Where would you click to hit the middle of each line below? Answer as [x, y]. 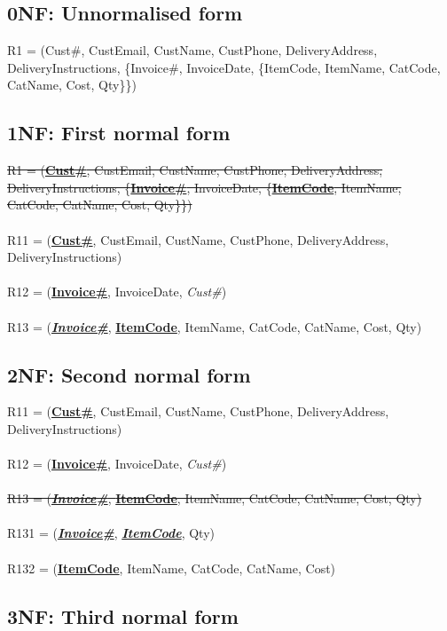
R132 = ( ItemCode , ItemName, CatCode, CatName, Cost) [172, 568]
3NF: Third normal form [123, 615]
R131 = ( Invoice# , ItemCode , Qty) [111, 533]
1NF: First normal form [119, 133]
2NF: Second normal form [129, 374]
